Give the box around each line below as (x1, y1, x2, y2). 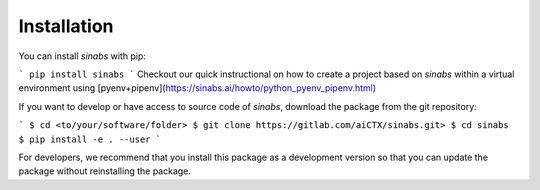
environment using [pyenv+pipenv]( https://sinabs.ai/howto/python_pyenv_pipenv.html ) (18, 82, 377, 94)
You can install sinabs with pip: (18, 50, 147, 62)
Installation (18, 15, 114, 37)
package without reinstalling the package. (18, 165, 192, 177)
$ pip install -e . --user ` (18, 133, 162, 145)
